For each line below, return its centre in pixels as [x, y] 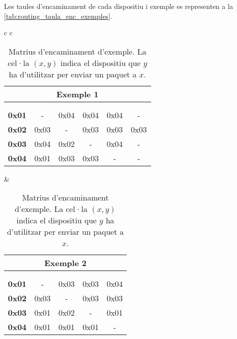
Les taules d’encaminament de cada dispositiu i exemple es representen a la [119, 6]
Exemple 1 [78, 94]
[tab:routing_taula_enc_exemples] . [58, 16]
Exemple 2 [65, 263]
